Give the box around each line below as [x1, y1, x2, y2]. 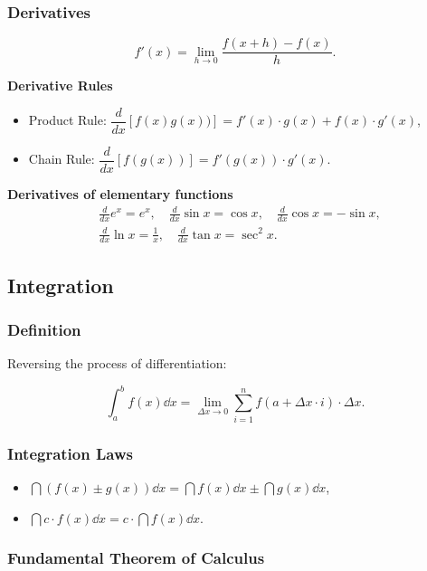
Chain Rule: [28, 149, 95, 168]
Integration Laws [7, 442, 133, 464]
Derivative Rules [7, 76, 113, 95]
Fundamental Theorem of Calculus [7, 547, 265, 569]
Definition [7, 319, 81, 341]
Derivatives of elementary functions [7, 185, 233, 203]
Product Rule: [28, 110, 107, 129]
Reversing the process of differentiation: [7, 354, 227, 373]
